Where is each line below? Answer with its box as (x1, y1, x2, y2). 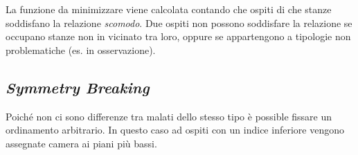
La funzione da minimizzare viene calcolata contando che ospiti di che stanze (6, 2, 332, 16)
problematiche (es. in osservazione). (6, 42, 156, 57)
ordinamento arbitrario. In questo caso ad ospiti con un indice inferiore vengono (6, 122, 344, 137)
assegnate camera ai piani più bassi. (6, 136, 157, 150)
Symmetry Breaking (6, 76, 150, 98)
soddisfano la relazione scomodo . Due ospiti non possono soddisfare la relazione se (6, 15, 352, 30)
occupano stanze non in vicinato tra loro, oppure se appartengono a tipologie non (6, 29, 351, 44)
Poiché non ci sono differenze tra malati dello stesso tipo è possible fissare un (6, 109, 332, 123)
